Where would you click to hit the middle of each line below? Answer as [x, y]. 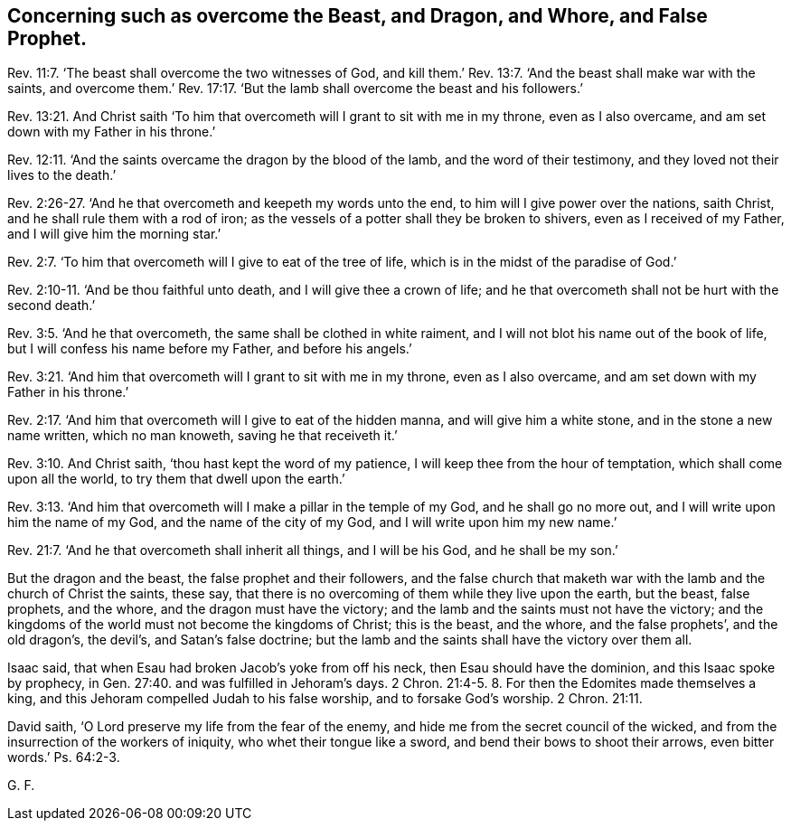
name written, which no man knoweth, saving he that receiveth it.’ [202, 436]
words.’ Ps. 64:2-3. [64, 757]
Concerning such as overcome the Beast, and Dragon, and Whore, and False [358, 16]
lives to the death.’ [62, 175]
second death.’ [52, 306]
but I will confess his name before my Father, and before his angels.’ [210, 349]
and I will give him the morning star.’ [114, 234]
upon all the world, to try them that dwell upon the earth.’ [176, 479]
